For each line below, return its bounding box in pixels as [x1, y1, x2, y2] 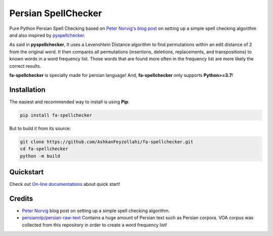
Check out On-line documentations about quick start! [9, 181, 120, 187]
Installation [9, 85, 45, 94]
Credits [9, 194, 33, 203]
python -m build [20, 153, 61, 159]
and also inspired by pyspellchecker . [9, 32, 85, 38]
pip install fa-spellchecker [20, 112, 93, 118]
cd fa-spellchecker [20, 146, 68, 152]
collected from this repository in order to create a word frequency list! [22, 222, 167, 228]
